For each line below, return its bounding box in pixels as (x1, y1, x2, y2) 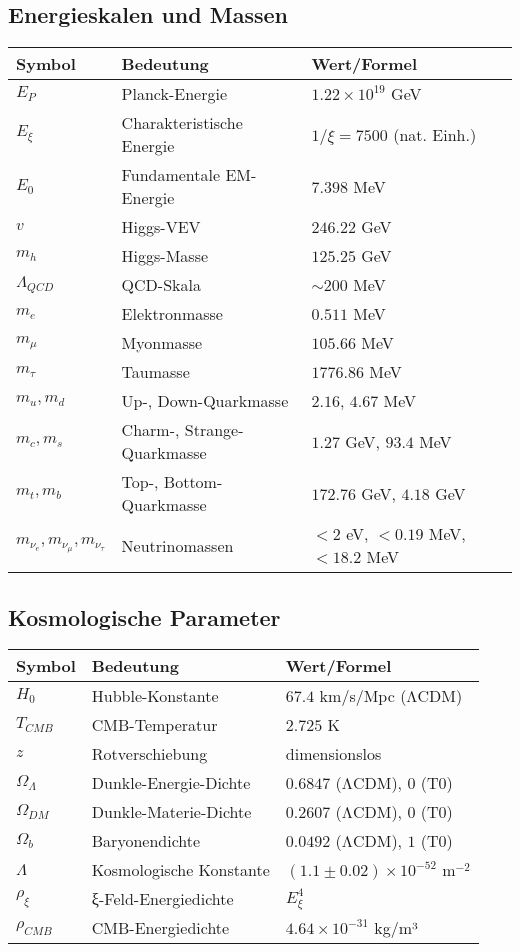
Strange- (184, 418, 244, 442)
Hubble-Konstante (91, 684, 219, 708)
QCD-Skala (121, 273, 201, 297)
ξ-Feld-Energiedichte (91, 887, 234, 911)
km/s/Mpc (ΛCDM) (319, 684, 463, 708)
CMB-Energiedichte (91, 916, 230, 940)
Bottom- (163, 470, 223, 494)
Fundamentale (121, 163, 221, 187)
